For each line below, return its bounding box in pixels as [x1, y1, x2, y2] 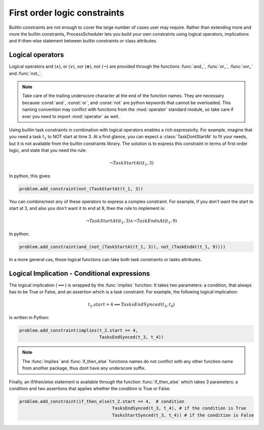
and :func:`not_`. [9, 70, 43, 76]
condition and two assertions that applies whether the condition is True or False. [9, 386, 171, 391]
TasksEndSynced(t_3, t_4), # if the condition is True [112, 406, 246, 411]
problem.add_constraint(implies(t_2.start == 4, [19, 328, 138, 333]
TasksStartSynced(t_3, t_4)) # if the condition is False [112, 412, 254, 418]
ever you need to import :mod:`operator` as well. [22, 113, 120, 119]
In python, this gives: [9, 173, 51, 179]
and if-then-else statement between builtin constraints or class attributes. [9, 38, 157, 44]
